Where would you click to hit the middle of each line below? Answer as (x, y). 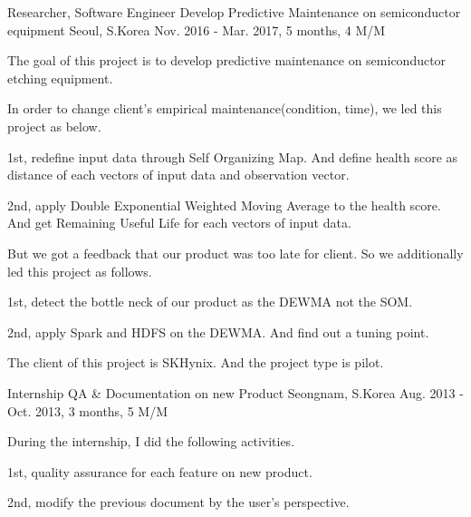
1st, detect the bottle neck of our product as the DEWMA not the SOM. (210, 302)
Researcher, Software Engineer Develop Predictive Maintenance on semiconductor (234, 12)
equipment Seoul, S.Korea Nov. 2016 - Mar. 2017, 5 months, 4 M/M (197, 29)
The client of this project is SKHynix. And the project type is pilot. (196, 362)
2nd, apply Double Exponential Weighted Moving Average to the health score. (224, 205)
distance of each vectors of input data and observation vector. (178, 175)
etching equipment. (60, 78)
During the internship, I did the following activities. (151, 441)
